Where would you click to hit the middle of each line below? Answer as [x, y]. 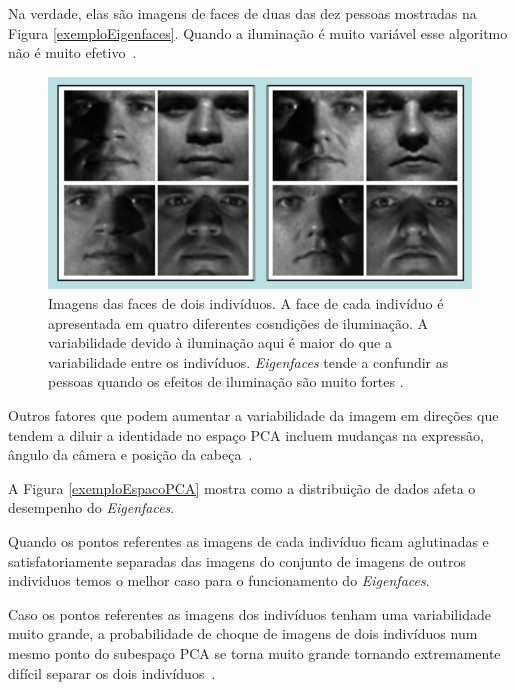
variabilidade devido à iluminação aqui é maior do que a [220, 342]
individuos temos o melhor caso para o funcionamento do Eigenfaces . [219, 580]
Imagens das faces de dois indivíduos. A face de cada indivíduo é [246, 303]
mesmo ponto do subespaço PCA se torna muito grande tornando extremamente [254, 652]
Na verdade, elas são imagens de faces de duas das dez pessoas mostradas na [242, 13]
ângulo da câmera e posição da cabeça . [130, 454]
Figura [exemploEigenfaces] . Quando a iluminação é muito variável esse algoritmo [258, 32]
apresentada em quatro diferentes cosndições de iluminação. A [238, 322]
